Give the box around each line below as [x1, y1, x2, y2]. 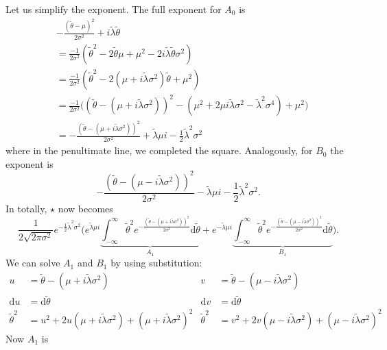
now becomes [58, 201, 113, 215]
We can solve [5, 255, 60, 270]
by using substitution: [110, 255, 202, 270]
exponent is [5, 156, 54, 171]
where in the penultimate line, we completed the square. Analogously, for [5, 143, 313, 158]
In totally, [5, 201, 47, 215]
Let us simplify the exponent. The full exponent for [5, 2, 222, 16]
